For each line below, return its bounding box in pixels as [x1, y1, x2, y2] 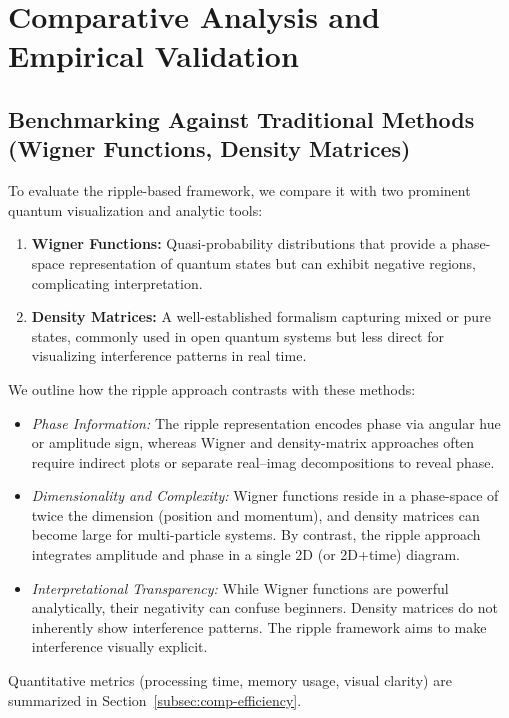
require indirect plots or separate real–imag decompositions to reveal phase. [31, 451, 495, 472]
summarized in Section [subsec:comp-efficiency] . [8, 689, 302, 710]
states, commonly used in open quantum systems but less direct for [31, 325, 444, 346]
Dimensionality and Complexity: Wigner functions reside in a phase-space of [31, 485, 499, 506]
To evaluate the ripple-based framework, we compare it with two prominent [8, 180, 471, 201]
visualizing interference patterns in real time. [31, 345, 307, 366]
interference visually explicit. [31, 636, 208, 657]
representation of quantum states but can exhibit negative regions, [69, 252, 477, 273]
